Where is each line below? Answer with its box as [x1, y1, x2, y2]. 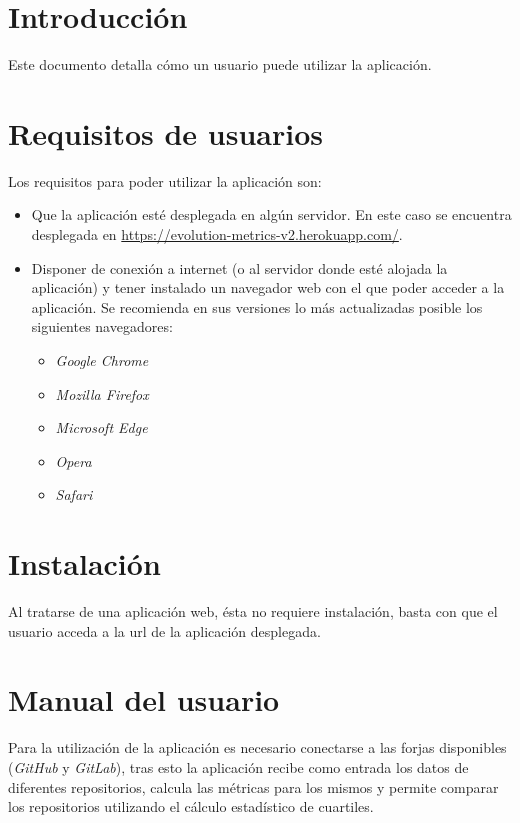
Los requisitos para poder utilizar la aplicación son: [8, 170, 322, 191]
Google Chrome [55, 350, 149, 370]
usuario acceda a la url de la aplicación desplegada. [8, 620, 321, 641]
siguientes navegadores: [31, 316, 173, 337]
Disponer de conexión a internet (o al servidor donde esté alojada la [31, 257, 448, 278]
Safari [55, 484, 93, 505]
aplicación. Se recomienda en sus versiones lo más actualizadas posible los [31, 296, 483, 317]
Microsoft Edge [55, 417, 148, 438]
